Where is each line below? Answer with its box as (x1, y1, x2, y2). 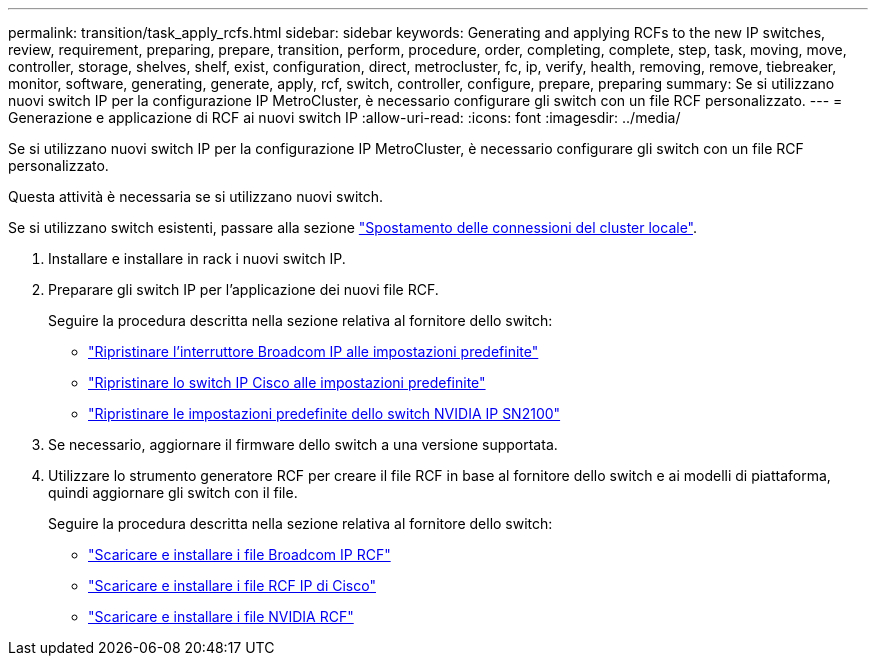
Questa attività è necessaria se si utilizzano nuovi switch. (8, 188, 384, 205)
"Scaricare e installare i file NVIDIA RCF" (88, 608, 354, 625)
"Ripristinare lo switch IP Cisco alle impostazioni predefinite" (88, 374, 486, 391)
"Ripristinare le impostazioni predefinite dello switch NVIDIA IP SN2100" (88, 405, 561, 422)
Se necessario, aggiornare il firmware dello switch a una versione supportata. (48, 436, 558, 453)
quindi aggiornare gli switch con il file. (48, 484, 298, 501)
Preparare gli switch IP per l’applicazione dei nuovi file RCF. (48, 281, 439, 298)
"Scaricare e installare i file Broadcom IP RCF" (88, 546, 391, 563)
